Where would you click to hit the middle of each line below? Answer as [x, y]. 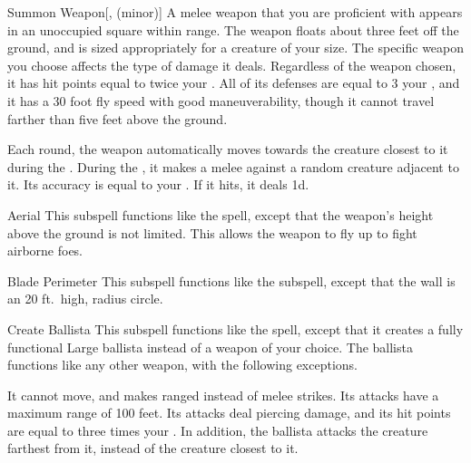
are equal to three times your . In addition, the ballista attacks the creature [218, 430]
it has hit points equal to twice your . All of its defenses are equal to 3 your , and [234, 83]
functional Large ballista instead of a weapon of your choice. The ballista [210, 347]
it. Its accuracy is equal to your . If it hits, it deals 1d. [158, 184]
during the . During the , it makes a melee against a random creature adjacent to [233, 166]
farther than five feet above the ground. [118, 118]
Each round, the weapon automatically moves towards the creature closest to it [228, 149]
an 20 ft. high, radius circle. [85, 299]
